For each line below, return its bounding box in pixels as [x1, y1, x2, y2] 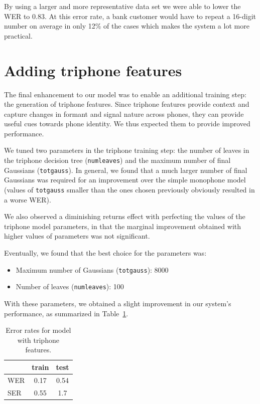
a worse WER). [4, 194, 51, 205]
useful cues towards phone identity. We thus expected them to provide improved [4, 118, 250, 129]
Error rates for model [6, 325, 71, 335]
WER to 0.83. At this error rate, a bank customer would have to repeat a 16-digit [4, 11, 256, 21]
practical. [4, 30, 33, 41]
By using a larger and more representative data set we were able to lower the [4, 1, 241, 11]
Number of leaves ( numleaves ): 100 [16, 281, 124, 292]
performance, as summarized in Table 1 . [4, 308, 128, 318]
